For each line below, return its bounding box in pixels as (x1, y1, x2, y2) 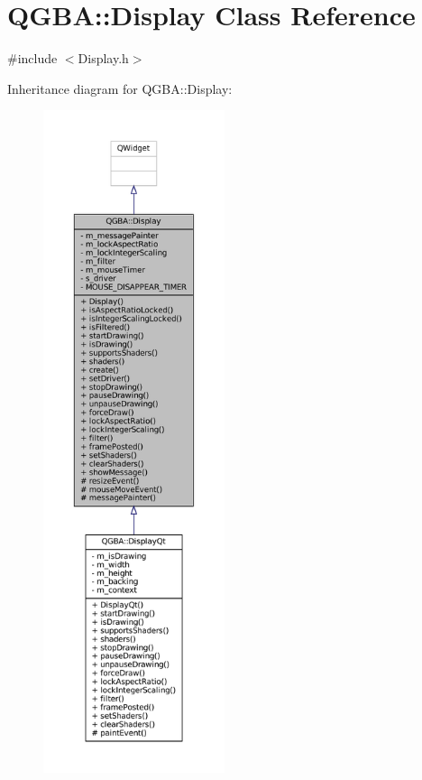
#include (7, 49, 58, 68)
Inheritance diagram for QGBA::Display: (7, 79, 233, 97)
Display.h (78, 49, 129, 68)
